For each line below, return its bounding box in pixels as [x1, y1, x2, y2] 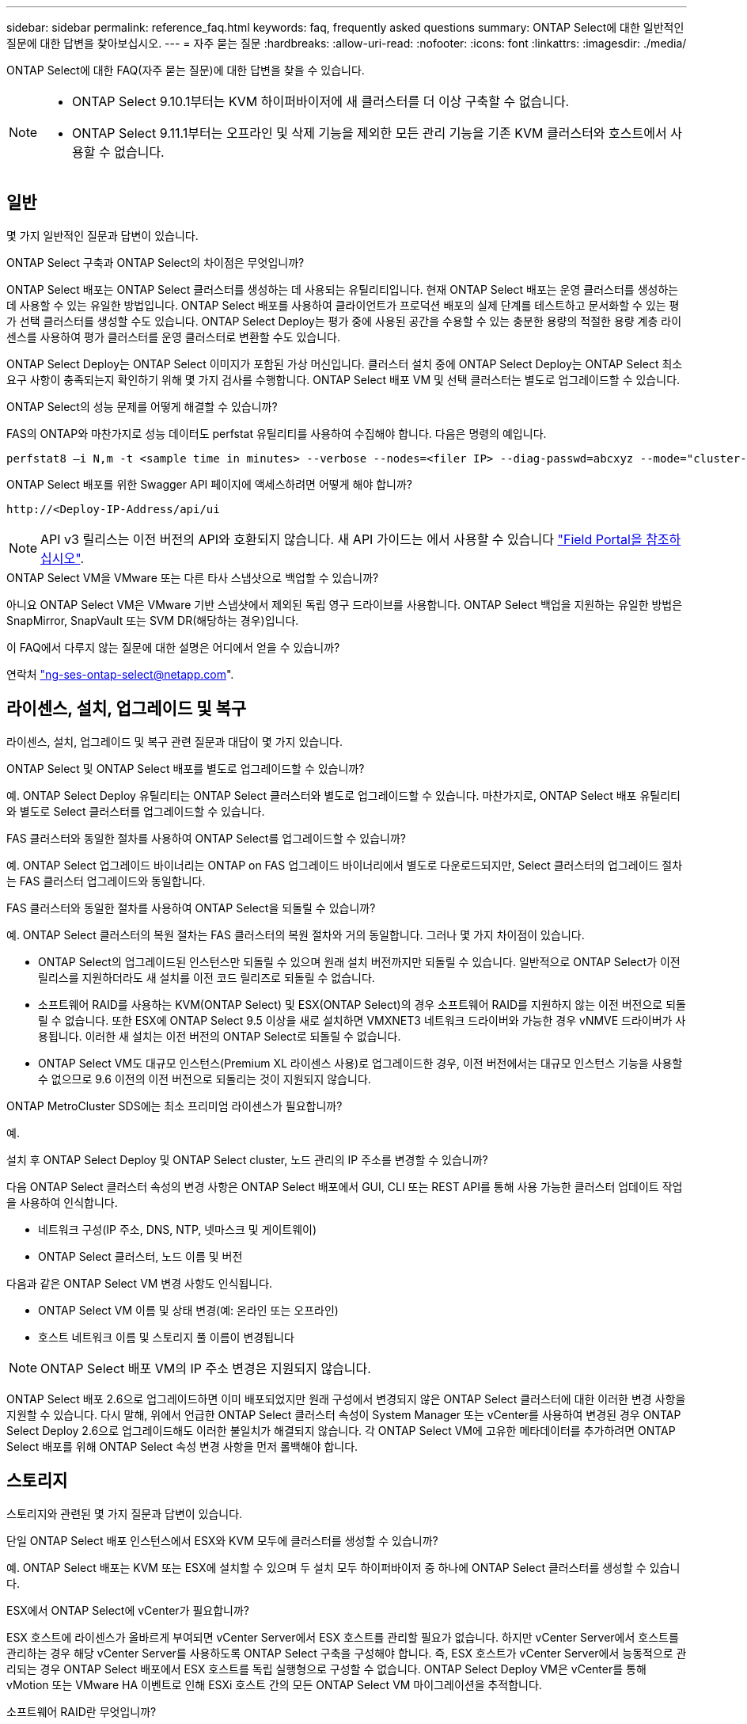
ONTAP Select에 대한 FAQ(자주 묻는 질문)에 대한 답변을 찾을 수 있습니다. [6, 63, 365, 77]
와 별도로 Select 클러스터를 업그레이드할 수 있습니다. [6, 804, 265, 818]
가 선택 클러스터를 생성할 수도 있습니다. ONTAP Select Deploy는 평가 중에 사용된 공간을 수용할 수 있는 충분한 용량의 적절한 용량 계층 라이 [6, 314, 682, 328]
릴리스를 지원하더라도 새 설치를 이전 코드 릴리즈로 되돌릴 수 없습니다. [38, 970, 375, 984]
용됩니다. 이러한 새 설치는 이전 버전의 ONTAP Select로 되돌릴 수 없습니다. [38, 1029, 401, 1043]
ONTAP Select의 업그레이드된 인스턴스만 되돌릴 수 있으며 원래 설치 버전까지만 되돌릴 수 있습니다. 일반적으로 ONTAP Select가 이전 [38, 954, 681, 969]
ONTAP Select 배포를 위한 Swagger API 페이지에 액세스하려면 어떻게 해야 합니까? [6, 477, 413, 491]
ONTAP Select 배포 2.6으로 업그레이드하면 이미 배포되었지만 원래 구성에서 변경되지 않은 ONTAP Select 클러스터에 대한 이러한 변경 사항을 [6, 1391, 686, 1406]
